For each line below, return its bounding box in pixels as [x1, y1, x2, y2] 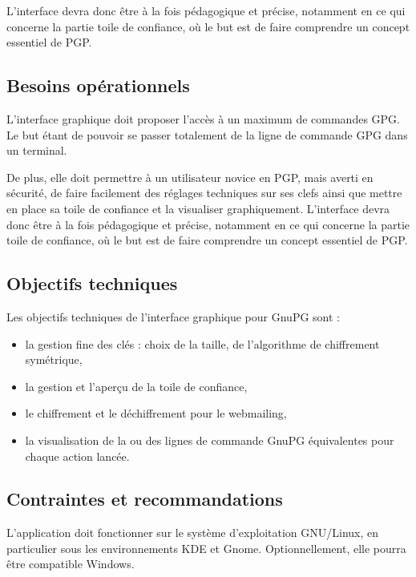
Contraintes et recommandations [6, 486, 283, 511]
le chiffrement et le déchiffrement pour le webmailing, [25, 405, 287, 422]
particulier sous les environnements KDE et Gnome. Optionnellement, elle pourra [6, 539, 406, 556]
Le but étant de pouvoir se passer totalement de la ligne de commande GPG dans [6, 126, 408, 143]
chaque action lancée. [25, 447, 130, 464]
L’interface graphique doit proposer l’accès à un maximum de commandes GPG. [6, 110, 400, 127]
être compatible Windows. [6, 555, 135, 572]
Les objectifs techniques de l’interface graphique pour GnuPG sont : [6, 308, 340, 325]
